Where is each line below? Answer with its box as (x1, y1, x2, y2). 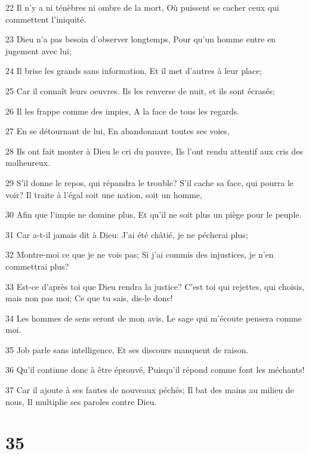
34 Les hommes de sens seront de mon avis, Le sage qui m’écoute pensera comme (5, 311, 302, 324)
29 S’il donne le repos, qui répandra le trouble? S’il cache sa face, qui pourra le (5, 176, 294, 189)
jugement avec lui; (5, 44, 72, 57)
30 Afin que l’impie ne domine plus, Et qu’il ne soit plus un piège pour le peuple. (5, 208, 302, 221)
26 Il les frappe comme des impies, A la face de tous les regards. (5, 104, 240, 117)
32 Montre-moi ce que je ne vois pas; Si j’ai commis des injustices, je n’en (5, 248, 274, 261)
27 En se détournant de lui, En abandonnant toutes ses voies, (5, 125, 230, 137)
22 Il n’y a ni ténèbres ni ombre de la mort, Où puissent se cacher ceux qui (5, 1, 279, 13)
